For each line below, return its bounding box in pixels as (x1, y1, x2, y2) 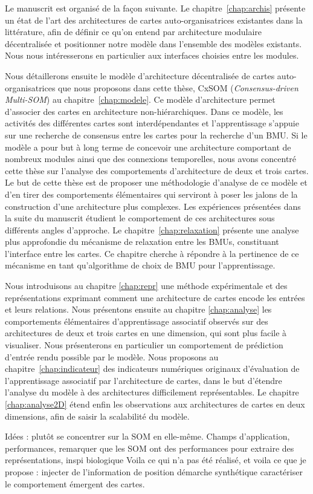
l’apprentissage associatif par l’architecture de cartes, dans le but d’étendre (5, 374, 282, 386)
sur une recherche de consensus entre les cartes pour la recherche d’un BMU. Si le (5, 128, 308, 141)
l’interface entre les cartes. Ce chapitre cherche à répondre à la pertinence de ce (5, 247, 299, 259)
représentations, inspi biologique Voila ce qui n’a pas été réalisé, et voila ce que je (5, 453, 306, 466)
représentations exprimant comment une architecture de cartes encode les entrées (5, 291, 305, 304)
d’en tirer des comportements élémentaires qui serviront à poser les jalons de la (5, 187, 298, 200)
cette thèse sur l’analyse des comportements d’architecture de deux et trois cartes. (5, 164, 309, 177)
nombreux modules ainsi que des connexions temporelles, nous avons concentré (5, 152, 297, 165)
